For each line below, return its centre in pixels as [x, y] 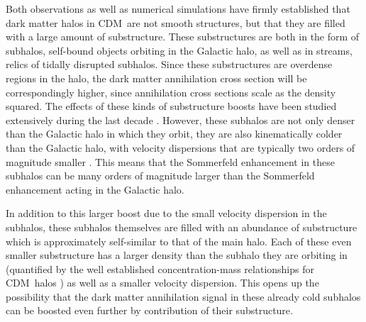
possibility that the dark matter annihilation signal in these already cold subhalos [183, 296]
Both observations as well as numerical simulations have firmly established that [178, 9]
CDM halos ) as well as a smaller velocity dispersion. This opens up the [162, 283]
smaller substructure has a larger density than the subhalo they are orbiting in [177, 255]
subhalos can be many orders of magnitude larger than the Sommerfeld [160, 176]
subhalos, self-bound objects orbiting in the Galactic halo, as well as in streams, [179, 50]
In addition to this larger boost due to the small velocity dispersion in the [166, 213]
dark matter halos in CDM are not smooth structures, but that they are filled [176, 22]
